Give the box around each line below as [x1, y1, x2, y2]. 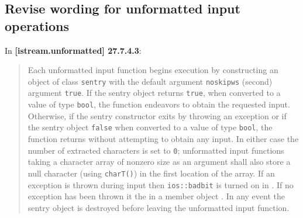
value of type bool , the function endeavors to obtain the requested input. [27, 98, 290, 110]
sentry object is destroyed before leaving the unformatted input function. [27, 201, 290, 213]
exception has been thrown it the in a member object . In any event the [27, 190, 285, 202]
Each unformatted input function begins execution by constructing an [27, 64, 278, 76]
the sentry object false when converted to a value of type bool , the [27, 121, 273, 133]
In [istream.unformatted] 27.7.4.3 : [5, 44, 142, 56]
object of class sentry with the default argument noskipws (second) [27, 75, 273, 87]
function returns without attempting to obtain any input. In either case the [27, 133, 299, 144]
